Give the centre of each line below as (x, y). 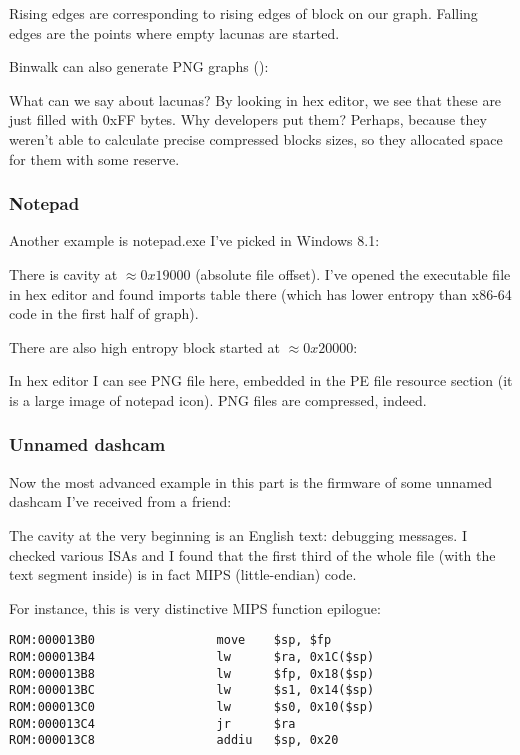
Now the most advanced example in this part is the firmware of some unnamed (250, 481)
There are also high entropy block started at (144, 346)
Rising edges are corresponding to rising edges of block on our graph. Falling (243, 13)
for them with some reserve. (94, 158)
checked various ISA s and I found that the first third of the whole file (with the (252, 554)
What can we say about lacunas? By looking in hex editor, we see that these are (255, 99)
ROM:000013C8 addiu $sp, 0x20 (174, 740)
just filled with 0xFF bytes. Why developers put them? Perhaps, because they (248, 119)
